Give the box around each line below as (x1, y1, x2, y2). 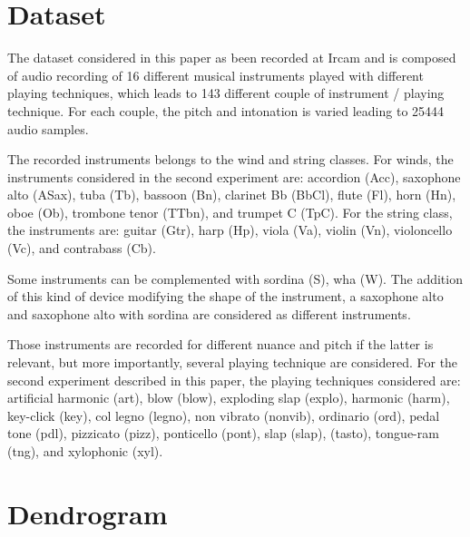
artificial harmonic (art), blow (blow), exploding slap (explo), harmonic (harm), (7, 388, 450, 407)
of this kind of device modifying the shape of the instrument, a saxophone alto (7, 287, 444, 306)
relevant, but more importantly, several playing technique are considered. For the (7, 353, 458, 372)
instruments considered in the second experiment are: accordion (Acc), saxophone (7, 167, 461, 186)
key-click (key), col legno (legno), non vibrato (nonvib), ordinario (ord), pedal (7, 405, 440, 425)
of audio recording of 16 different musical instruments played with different (7, 65, 424, 84)
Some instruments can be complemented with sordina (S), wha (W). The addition (7, 268, 463, 288)
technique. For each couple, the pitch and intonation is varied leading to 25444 (7, 101, 445, 120)
